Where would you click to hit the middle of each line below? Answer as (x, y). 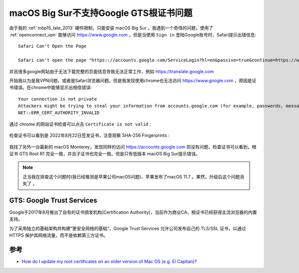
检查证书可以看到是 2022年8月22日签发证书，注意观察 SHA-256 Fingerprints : (89, 136)
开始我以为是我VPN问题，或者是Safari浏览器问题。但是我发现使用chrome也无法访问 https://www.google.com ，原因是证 (133, 80)
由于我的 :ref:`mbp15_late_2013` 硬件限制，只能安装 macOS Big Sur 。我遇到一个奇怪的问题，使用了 (111, 28)
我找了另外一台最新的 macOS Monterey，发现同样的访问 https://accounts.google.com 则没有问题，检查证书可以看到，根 (133, 146)
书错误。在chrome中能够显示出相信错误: (51, 88)
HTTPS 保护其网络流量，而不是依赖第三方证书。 (59, 235)
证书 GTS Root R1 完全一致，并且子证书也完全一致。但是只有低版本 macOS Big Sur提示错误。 (105, 154)
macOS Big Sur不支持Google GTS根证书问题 (101, 13)
